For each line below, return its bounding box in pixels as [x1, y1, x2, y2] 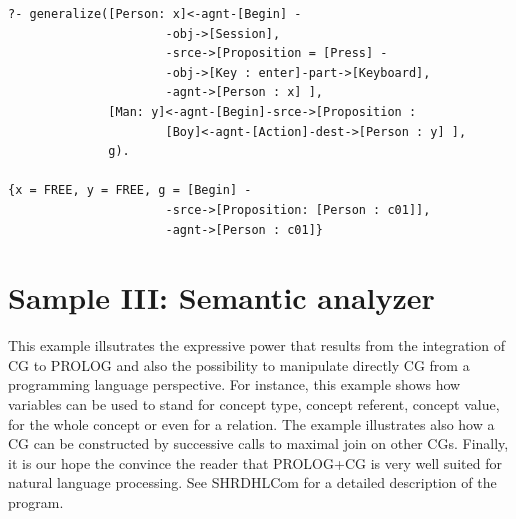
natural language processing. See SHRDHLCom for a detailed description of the [8, 472, 497, 493]
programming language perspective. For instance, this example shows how [8, 374, 461, 395]
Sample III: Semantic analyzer [8, 277, 435, 318]
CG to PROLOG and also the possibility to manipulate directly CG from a [8, 354, 470, 375]
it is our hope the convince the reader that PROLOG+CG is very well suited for [8, 452, 502, 473]
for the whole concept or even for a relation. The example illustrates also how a [8, 413, 495, 434]
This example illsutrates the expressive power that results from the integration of [8, 335, 505, 356]
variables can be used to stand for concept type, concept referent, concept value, [8, 394, 500, 415]
